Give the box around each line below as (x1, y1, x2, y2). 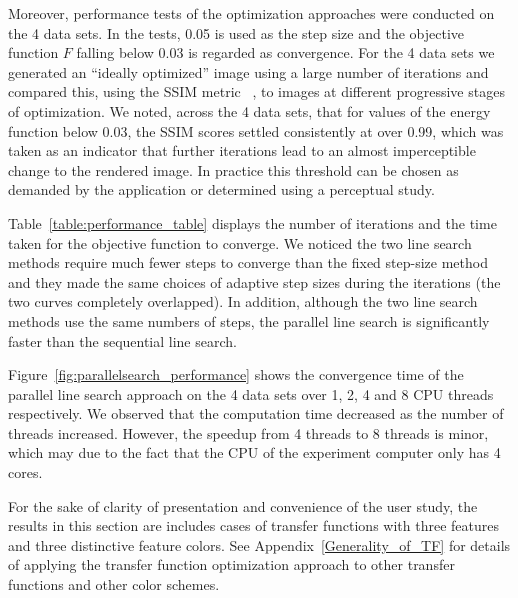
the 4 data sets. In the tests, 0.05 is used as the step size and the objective (8, 22, 464, 43)
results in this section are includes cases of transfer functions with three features (8, 515, 499, 536)
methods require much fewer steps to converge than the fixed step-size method (8, 252, 488, 273)
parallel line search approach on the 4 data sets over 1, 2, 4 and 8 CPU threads (8, 383, 494, 404)
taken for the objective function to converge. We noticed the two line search (8, 232, 472, 253)
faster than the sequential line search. (8, 330, 237, 351)
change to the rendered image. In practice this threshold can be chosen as (8, 159, 459, 180)
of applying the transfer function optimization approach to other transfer (8, 554, 455, 575)
